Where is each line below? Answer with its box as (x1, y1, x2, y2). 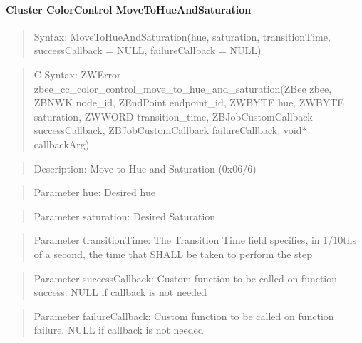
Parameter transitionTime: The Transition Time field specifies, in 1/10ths (33, 232, 357, 247)
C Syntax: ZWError (33, 66, 121, 81)
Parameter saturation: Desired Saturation (33, 208, 216, 223)
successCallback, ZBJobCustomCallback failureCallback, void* (33, 123, 307, 138)
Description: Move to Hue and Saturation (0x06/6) (33, 160, 257, 175)
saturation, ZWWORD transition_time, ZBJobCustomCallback (33, 108, 313, 123)
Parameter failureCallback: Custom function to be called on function (33, 308, 334, 323)
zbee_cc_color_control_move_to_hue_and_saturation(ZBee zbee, (33, 81, 332, 96)
